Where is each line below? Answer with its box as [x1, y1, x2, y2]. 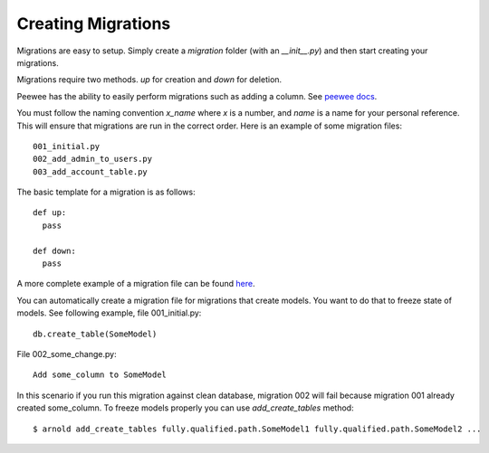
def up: [33, 208, 67, 218]
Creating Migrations [16, 14, 171, 33]
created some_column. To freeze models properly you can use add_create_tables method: [16, 402, 354, 413]
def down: [33, 245, 76, 256]
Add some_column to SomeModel [33, 370, 168, 380]
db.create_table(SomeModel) [33, 328, 158, 339]
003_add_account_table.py [33, 166, 149, 176]
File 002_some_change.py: [16, 348, 117, 359]
